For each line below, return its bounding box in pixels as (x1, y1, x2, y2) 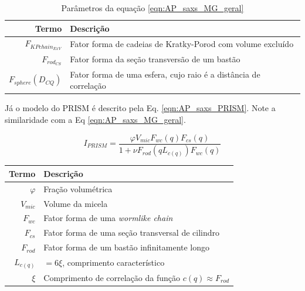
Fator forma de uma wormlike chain (43, 212, 173, 224)
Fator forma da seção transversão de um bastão (70, 53, 240, 65)
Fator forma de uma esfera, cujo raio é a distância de (70, 68, 260, 80)
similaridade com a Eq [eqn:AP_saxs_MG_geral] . (5, 113, 186, 125)
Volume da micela (43, 197, 108, 209)
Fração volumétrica (43, 182, 113, 195)
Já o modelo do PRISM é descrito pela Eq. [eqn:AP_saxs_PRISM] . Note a (5, 102, 276, 114)
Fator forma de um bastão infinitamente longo (43, 241, 210, 253)
